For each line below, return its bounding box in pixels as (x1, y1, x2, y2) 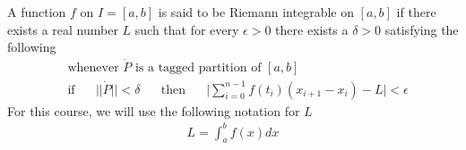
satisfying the (384, 20, 459, 38)
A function (7, 3, 66, 21)
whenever (67, 62, 119, 75)
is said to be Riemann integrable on (158, 3, 354, 21)
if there (396, 3, 436, 21)
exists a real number (7, 20, 118, 38)
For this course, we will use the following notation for (7, 101, 300, 120)
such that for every (134, 20, 239, 38)
